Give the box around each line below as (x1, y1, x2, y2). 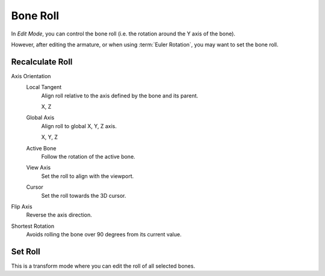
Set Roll (11, 247, 40, 257)
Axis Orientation (11, 72, 51, 79)
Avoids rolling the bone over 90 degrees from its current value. (26, 231, 182, 238)
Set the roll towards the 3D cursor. (41, 192, 126, 199)
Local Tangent (26, 84, 62, 91)
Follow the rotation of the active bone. (41, 153, 135, 160)
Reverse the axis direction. (26, 211, 93, 219)
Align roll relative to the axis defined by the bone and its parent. (41, 92, 199, 99)
